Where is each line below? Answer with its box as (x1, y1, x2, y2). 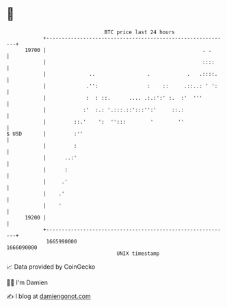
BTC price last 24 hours (104, 29, 175, 36)
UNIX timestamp (116, 250, 160, 257)
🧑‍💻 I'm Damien (6, 278, 49, 286)
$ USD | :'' (6, 130, 83, 137)
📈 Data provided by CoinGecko (6, 263, 96, 271)
